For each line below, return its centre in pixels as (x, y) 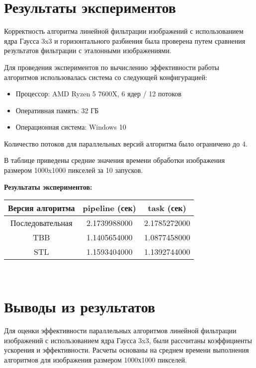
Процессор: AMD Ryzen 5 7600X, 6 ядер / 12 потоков (98, 94)
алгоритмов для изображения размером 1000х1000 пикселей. (95, 359)
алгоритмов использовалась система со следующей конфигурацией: (106, 77)
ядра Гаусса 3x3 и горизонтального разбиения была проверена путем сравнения (125, 40)
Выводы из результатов (80, 307)
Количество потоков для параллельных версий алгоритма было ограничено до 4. (126, 143)
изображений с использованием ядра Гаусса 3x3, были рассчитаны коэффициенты (128, 340)
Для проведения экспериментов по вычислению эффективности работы (112, 67)
